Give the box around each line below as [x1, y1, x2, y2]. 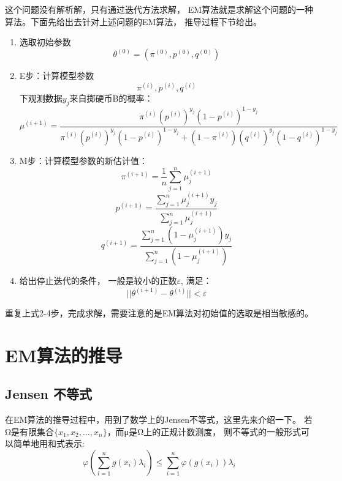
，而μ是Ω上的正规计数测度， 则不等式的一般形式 [107, 425, 301, 438]
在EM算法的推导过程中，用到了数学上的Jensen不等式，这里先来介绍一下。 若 [5, 413, 313, 426]
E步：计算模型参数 [19, 69, 94, 82]
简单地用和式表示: [13, 437, 85, 450]
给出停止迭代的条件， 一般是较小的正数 [19, 274, 177, 286]
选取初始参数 [19, 35, 71, 48]
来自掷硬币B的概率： [69, 92, 153, 105]
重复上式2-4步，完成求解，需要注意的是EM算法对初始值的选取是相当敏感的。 [5, 306, 314, 319]
